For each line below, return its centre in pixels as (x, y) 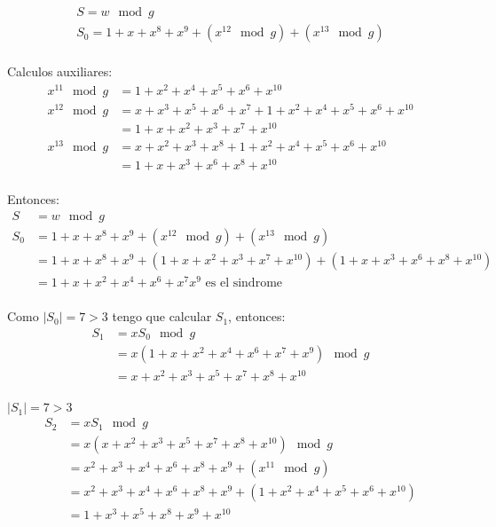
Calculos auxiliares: (60, 71)
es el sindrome (244, 283)
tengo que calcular (162, 316)
